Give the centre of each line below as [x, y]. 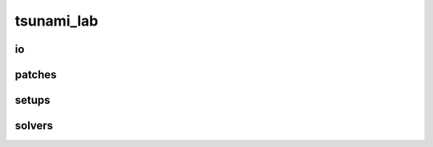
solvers [34, 126]
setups [33, 100]
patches [36, 75]
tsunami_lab [57, 21]
